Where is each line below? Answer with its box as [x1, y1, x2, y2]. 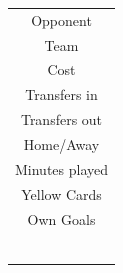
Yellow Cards [21, 183, 102, 204]
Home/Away [23, 133, 100, 154]
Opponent [31, 9, 92, 30]
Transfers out [20, 109, 103, 130]
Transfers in [25, 84, 98, 105]
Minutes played [15, 158, 109, 179]
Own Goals [27, 208, 96, 229]
